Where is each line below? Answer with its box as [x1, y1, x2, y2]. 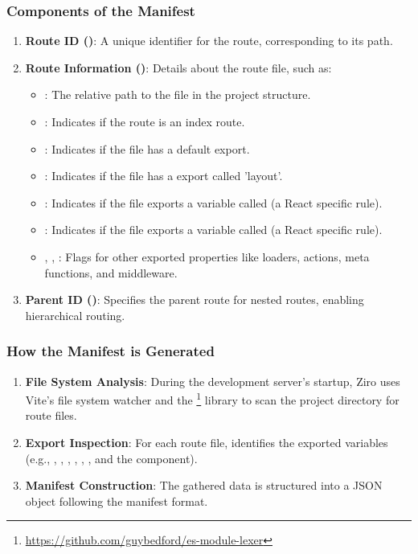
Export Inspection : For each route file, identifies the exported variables [25, 434, 388, 450]
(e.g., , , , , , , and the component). [25, 449, 198, 466]
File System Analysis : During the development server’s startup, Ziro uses [25, 372, 400, 389]
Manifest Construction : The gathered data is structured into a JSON [25, 477, 383, 494]
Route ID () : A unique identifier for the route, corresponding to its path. [25, 32, 393, 49]
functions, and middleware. [44, 264, 178, 281]
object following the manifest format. [25, 492, 208, 509]
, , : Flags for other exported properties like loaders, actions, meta [44, 248, 370, 265]
